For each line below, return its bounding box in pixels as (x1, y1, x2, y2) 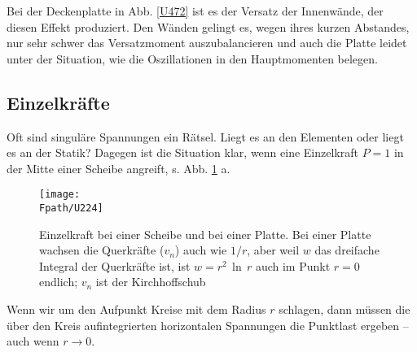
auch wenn (7, 332, 59, 350)
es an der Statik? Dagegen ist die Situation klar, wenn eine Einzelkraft (7, 144, 358, 161)
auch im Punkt (255, 257, 331, 274)
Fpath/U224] (39, 202, 103, 215)
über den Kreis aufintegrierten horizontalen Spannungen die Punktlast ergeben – (7, 316, 409, 333)
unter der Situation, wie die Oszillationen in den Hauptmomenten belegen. (7, 50, 378, 67)
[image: (39, 189, 81, 201)
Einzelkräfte (7, 89, 110, 115)
